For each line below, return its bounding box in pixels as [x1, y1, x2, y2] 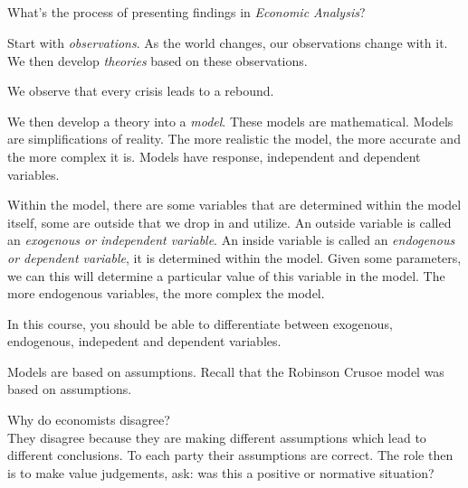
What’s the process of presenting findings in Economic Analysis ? [7, 3, 366, 22]
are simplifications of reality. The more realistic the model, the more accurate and [7, 129, 461, 148]
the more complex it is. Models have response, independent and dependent [7, 146, 421, 165]
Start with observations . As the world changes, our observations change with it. [7, 33, 448, 52]
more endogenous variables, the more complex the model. [7, 284, 325, 303]
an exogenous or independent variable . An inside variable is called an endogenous [7, 230, 455, 249]
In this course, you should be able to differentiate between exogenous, [7, 314, 393, 333]
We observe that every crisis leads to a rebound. [7, 81, 274, 100]
